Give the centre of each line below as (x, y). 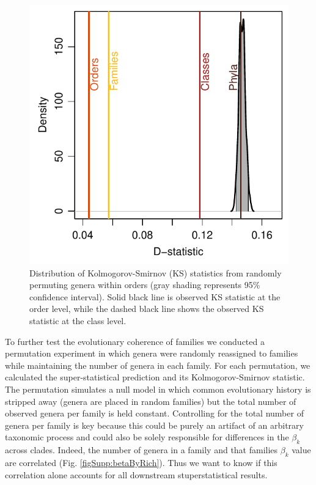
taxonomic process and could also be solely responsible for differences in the (147, 437)
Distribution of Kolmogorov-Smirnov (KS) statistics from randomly (156, 272)
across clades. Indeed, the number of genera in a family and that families (141, 450)
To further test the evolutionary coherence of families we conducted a (135, 341)
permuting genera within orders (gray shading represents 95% (145, 285)
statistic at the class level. (78, 320)
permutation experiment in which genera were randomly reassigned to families (152, 353)
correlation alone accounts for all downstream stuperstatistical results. (136, 474)
